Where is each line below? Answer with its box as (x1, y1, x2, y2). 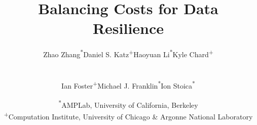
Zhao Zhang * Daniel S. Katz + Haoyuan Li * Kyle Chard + (43, 48, 213, 59)
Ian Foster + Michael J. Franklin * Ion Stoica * (61, 79, 195, 91)
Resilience (92, 18, 164, 38)
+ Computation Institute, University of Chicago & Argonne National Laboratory (4, 110, 253, 121)
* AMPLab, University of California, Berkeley (58, 98, 198, 110)
